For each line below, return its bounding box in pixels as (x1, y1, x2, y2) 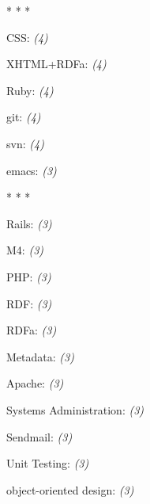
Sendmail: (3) (6, 428, 73, 445)
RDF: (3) (6, 295, 52, 311)
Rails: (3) (6, 215, 52, 231)
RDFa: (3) (6, 322, 57, 338)
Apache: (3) (6, 375, 64, 391)
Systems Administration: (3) (6, 401, 144, 418)
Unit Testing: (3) (6, 455, 89, 472)
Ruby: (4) (6, 82, 54, 98)
